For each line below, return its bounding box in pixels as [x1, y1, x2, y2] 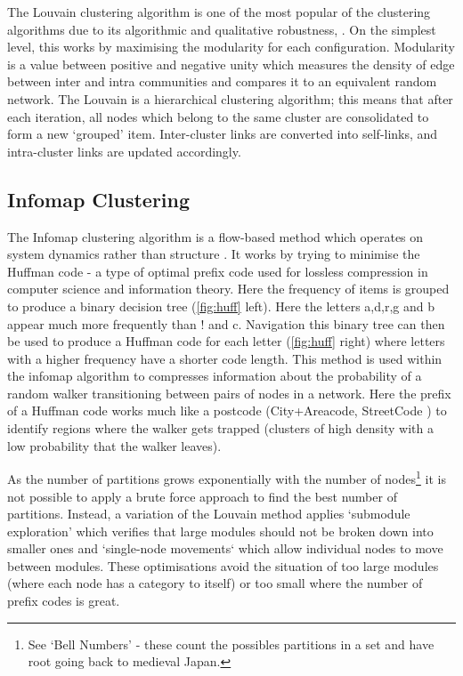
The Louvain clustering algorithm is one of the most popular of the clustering [7, 3, 431, 20]
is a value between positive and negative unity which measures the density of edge [7, 54, 455, 73]
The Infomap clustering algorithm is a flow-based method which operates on [7, 227, 424, 245]
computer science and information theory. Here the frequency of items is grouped [7, 279, 450, 298]
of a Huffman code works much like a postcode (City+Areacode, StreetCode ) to [7, 401, 447, 420]
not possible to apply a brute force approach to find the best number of [7, 487, 397, 505]
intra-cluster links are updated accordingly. [7, 141, 241, 160]
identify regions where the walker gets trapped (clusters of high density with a [7, 419, 434, 438]
